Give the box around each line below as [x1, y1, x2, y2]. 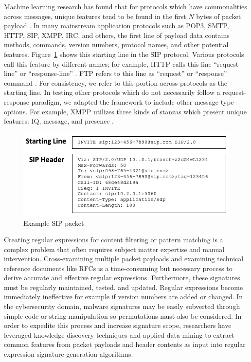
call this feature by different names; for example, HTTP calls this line [4, 58, 212, 69]
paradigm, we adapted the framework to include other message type [31, 96, 234, 107]
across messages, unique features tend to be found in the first [4, 11, 186, 21]
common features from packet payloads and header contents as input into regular [4, 339, 246, 349]
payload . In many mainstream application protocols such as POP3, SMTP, [4, 20, 229, 31]
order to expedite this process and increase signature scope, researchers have [4, 320, 232, 330]
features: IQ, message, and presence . [4, 116, 114, 126]
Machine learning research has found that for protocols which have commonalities [4, 1, 247, 11]
